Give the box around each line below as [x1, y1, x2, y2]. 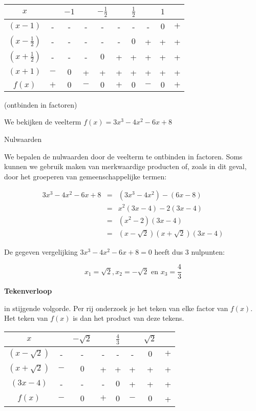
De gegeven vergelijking [4, 246, 78, 257]
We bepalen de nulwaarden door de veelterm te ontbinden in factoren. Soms [4, 151, 243, 161]
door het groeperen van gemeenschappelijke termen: [4, 171, 167, 181]
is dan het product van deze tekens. [73, 313, 184, 323]
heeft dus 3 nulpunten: [154, 246, 225, 257]
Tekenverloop [4, 285, 52, 296]
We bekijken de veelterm [4, 116, 81, 127]
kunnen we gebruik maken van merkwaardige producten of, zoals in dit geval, [4, 161, 247, 172]
